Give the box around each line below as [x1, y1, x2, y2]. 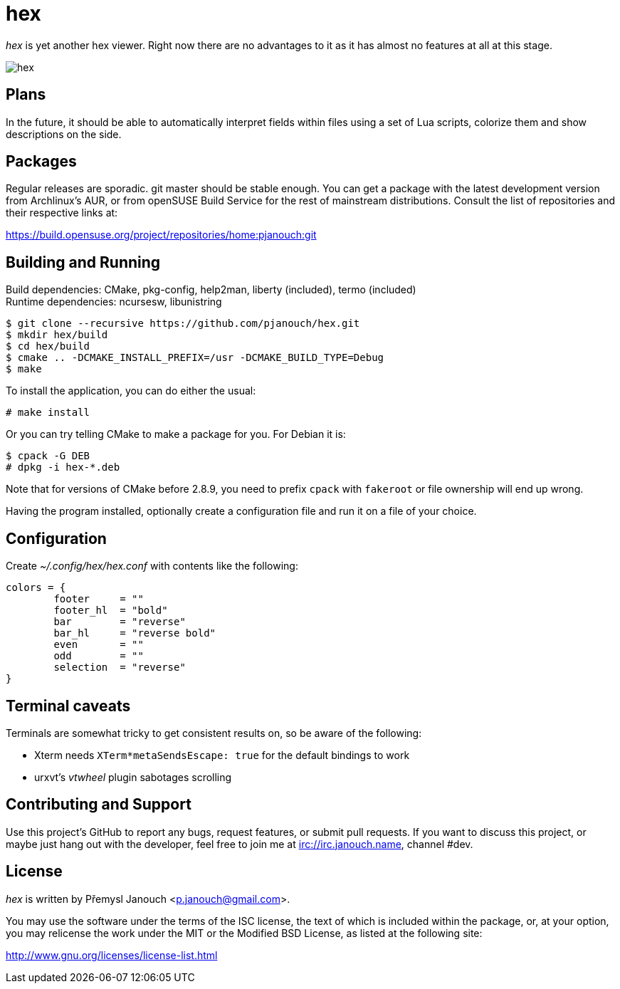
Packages [6, 152, 77, 171]
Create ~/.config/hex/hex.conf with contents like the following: [6, 560, 298, 572]
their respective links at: [6, 206, 118, 219]
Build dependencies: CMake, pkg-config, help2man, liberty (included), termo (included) [6, 283, 416, 296]
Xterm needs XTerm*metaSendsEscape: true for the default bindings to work [34, 748, 410, 761]
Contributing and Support [6, 795, 191, 814]
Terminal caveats [6, 696, 131, 715]
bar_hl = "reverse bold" [53, 627, 216, 639]
